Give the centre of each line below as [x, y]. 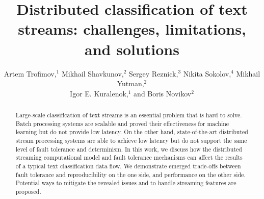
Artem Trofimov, [30, 73]
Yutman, [130, 83]
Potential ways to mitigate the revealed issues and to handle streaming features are [126, 183]
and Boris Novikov [163, 93]
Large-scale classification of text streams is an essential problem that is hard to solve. [129, 115]
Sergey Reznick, [154, 73]
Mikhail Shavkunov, [93, 73]
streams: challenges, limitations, [132, 29]
